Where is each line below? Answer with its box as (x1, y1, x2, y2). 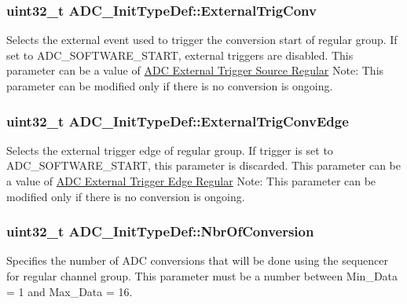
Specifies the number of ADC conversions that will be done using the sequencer (6, 252, 389, 269)
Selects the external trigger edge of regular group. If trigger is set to (6, 141, 333, 158)
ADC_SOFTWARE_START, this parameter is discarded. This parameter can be (6, 157, 401, 174)
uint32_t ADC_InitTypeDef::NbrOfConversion (6, 222, 314, 241)
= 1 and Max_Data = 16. (6, 283, 133, 299)
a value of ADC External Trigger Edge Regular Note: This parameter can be (6, 173, 376, 189)
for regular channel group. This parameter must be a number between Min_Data (6, 268, 398, 284)
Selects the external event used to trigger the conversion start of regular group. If (6, 31, 398, 48)
